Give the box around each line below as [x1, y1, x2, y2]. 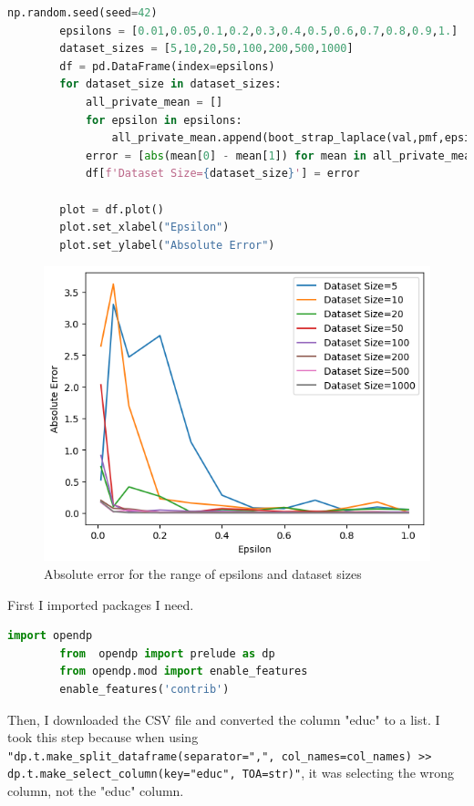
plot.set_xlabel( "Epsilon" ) [59, 221, 230, 234]
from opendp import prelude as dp [59, 646, 275, 660]
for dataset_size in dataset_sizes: [59, 77, 282, 91]
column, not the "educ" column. [7, 781, 184, 801]
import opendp [7, 629, 93, 643]
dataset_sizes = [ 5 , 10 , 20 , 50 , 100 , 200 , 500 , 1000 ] [59, 42, 354, 56]
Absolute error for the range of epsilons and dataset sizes [44, 563, 362, 583]
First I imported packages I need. [7, 594, 194, 614]
